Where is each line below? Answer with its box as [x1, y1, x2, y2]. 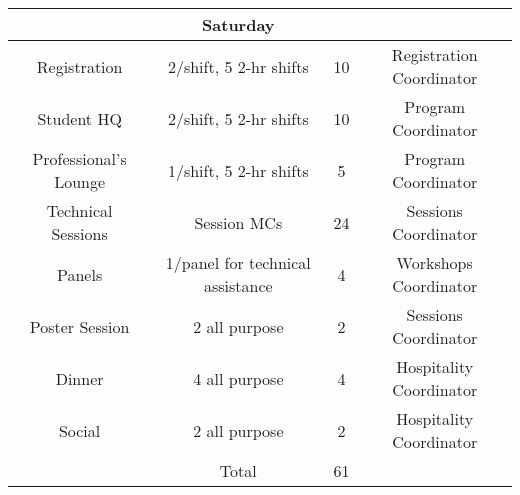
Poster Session [29, 314, 130, 338]
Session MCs [194, 210, 283, 234]
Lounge [54, 170, 106, 193]
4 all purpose [193, 366, 284, 390]
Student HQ [37, 106, 122, 130]
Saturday [202, 13, 275, 36]
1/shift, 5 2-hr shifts [167, 158, 309, 182]
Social [58, 418, 101, 442]
